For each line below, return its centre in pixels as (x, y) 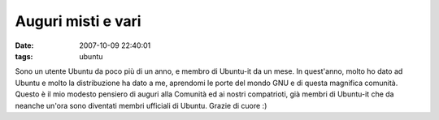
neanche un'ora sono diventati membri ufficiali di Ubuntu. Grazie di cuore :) (141, 105)
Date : (24, 45)
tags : (24, 56)
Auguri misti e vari (78, 21)
